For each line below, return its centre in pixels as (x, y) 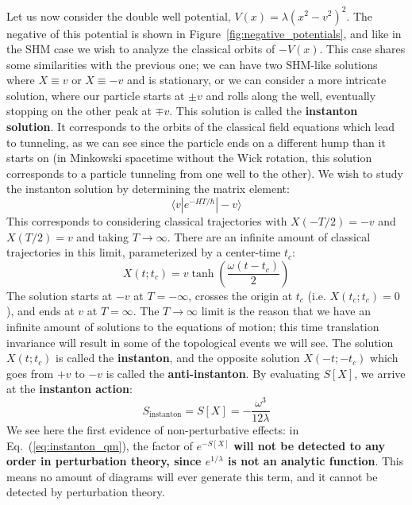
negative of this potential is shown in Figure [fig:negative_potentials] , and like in (204, 33)
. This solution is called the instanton (264, 111)
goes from (30, 373)
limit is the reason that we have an (286, 311)
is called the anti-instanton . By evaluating (213, 373)
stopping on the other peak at (79, 111)
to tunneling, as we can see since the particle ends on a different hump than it (196, 142)
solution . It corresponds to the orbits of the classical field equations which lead (200, 127)
